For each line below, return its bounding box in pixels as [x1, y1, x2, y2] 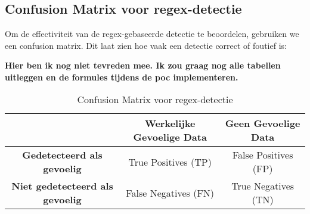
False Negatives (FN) [126, 185, 215, 200]
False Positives [232, 148, 293, 162]
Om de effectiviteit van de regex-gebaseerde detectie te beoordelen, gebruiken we [5, 27, 299, 39]
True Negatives [231, 179, 294, 193]
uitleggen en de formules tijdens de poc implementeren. [5, 70, 238, 83]
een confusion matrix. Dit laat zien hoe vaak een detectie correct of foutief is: [5, 39, 287, 51]
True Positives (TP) [128, 154, 212, 169]
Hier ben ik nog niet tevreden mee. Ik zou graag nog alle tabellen [5, 59, 281, 72]
